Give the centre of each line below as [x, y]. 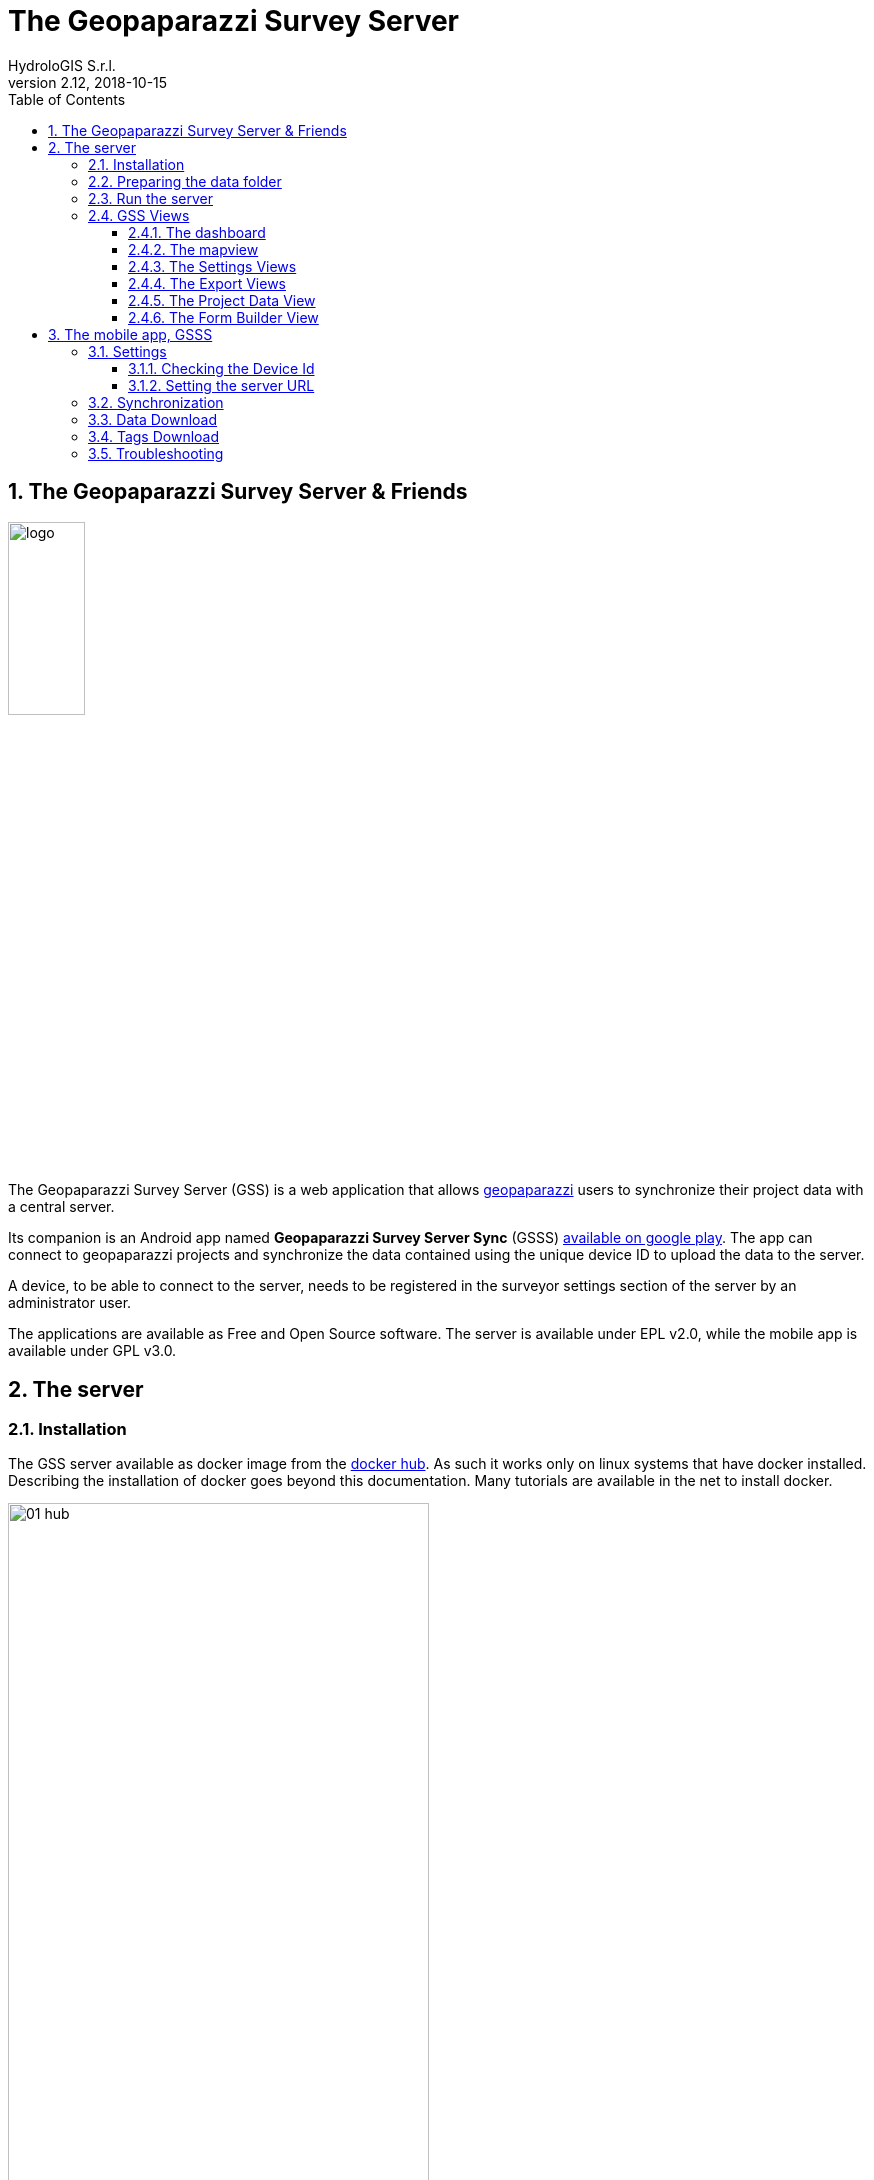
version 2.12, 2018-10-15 [88, 82]
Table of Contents [67, 99]
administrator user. [70, 1303]
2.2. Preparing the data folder [185, 181]
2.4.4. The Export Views [207, 283]
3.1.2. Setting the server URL [221, 385]
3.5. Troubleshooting [156, 453]
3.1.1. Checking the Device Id [221, 368]
